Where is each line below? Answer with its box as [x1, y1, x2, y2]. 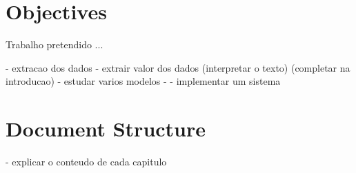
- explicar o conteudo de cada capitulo [6, 154, 167, 169]
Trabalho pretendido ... [6, 37, 103, 52]
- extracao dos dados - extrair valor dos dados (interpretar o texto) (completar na [6, 60, 350, 74]
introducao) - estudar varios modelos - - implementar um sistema [6, 74, 281, 88]
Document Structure [6, 114, 206, 143]
